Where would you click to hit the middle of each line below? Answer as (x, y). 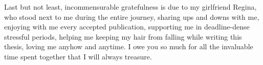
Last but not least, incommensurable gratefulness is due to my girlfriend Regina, (130, 7)
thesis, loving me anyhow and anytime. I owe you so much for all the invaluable (129, 46)
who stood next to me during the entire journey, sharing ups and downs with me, (132, 17)
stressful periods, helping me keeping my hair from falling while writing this (123, 36)
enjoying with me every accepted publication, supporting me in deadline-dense (127, 27)
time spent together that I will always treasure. (78, 56)
